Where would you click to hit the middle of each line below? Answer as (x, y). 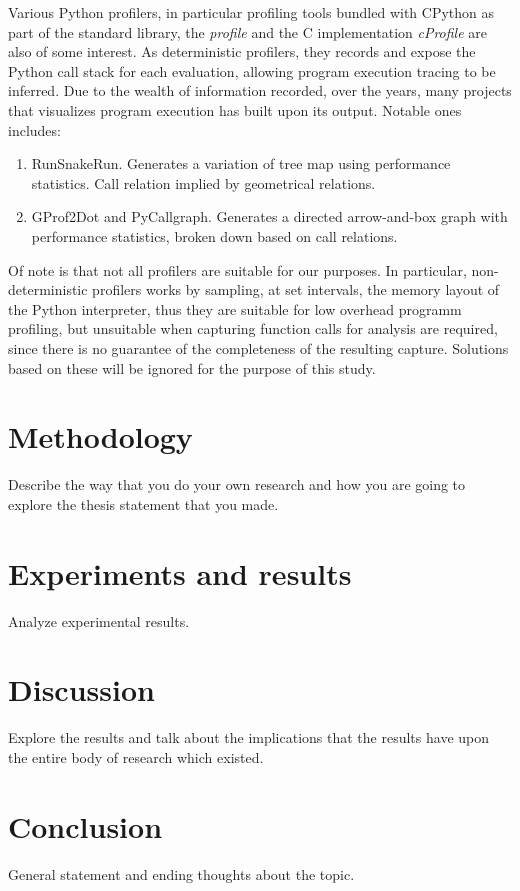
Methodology (100, 436)
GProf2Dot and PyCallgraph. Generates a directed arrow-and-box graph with (269, 216)
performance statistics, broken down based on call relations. (214, 235)
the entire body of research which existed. (136, 756)
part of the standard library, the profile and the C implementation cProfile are (248, 31)
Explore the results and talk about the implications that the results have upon (249, 737)
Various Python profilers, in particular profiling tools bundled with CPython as (251, 12)
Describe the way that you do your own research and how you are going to (237, 484)
